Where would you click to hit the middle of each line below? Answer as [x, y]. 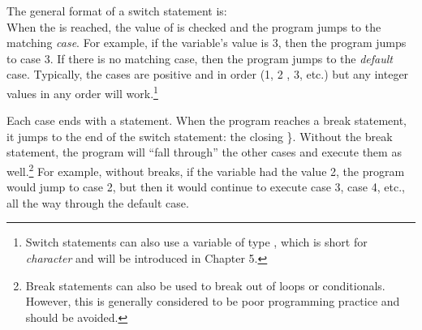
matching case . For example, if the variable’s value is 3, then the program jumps [207, 43]
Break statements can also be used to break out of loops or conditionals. [205, 285]
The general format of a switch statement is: [117, 11]
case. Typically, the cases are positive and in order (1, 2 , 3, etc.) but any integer [208, 74]
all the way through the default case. [98, 202]
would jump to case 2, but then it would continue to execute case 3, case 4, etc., [206, 187]
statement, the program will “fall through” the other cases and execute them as [204, 152]
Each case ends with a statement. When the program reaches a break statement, [207, 120]
